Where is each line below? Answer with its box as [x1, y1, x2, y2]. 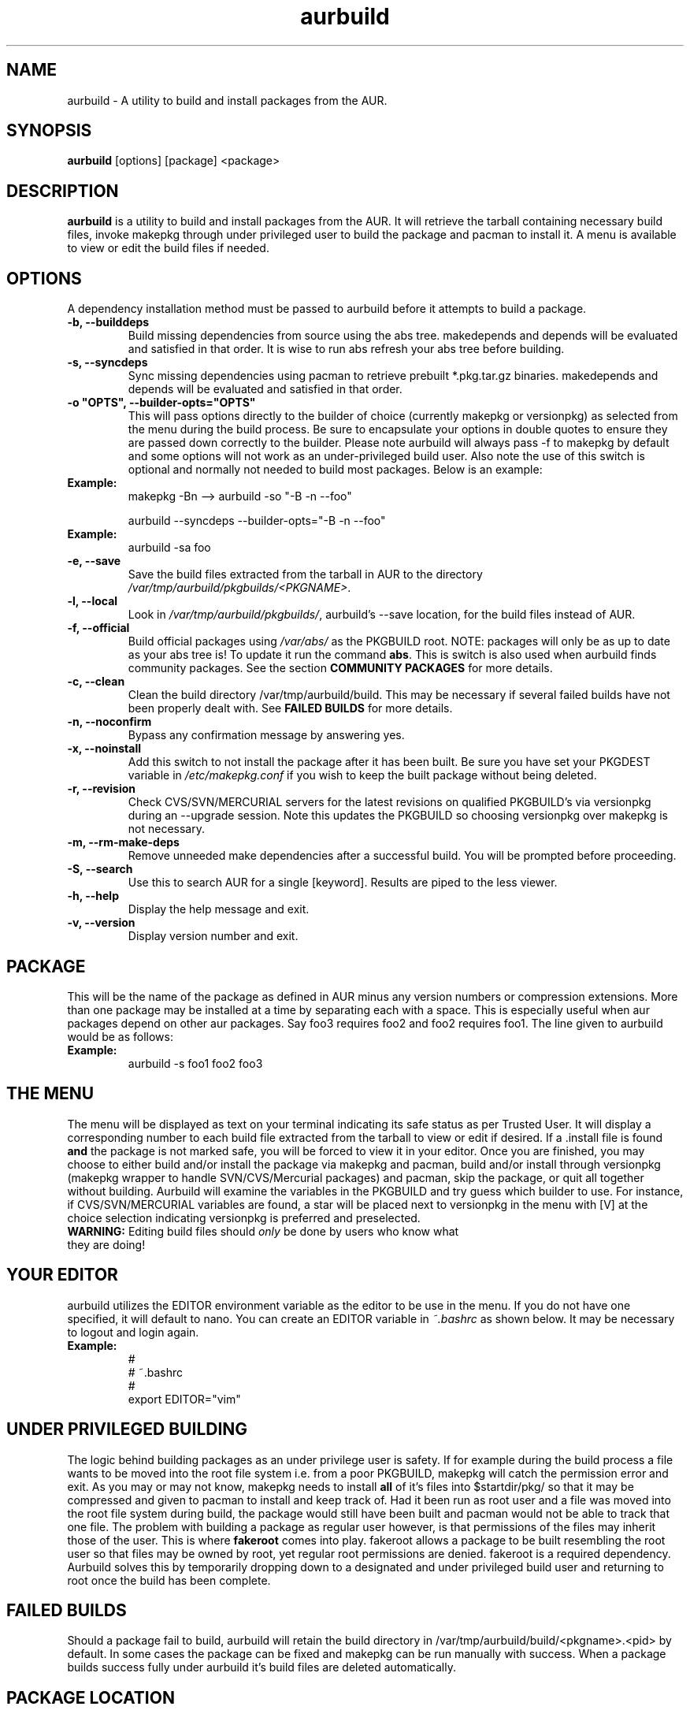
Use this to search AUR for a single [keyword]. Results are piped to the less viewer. [128, 875, 558, 890]
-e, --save [67, 554, 121, 568]
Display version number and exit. [128, 929, 299, 943]
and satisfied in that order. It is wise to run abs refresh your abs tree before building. [128, 342, 565, 356]
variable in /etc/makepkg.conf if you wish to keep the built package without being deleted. [128, 768, 597, 783]
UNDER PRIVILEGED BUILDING [6, 1419, 248, 1440]
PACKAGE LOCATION [6, 1687, 175, 1708]
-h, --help [67, 889, 119, 903]
